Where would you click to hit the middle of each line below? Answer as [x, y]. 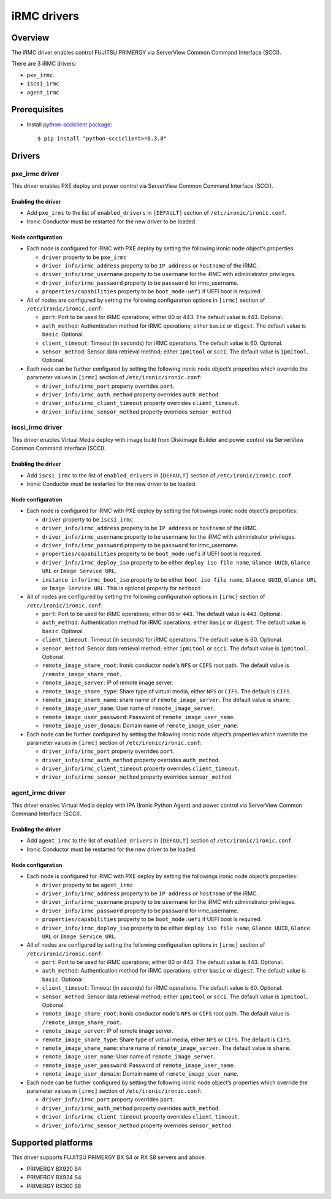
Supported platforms [52, 1143]
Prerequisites [37, 110]
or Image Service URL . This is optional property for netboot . [122, 588]
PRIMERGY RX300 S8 [54, 1186]
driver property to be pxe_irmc [84, 257]
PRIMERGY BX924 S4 [54, 1178]
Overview [30, 38]
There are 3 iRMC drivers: [44, 64]
